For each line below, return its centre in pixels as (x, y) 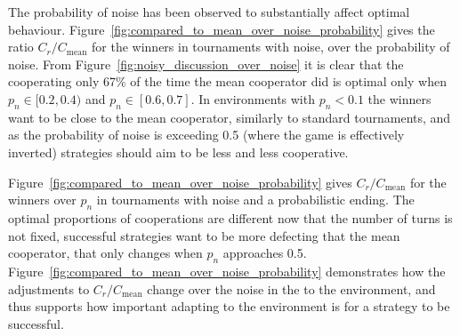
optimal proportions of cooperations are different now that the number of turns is (230, 217)
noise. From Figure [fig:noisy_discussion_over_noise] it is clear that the (206, 64)
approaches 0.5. (265, 253)
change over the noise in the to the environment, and (291, 288)
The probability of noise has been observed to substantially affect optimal (209, 12)
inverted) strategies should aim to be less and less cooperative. (178, 152)
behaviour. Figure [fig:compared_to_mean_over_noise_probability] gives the (222, 29)
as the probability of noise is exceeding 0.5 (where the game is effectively (206, 135)
